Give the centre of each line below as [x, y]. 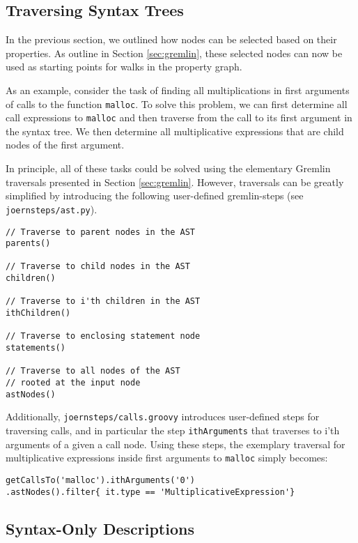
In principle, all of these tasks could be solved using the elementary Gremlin [168, 168]
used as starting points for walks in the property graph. [124, 67]
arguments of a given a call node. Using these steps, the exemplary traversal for [176, 444]
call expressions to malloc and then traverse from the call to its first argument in [179, 117]
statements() [36, 348]
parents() [28, 244]
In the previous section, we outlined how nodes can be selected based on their [171, 39]
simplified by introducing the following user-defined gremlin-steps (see [155, 196]
